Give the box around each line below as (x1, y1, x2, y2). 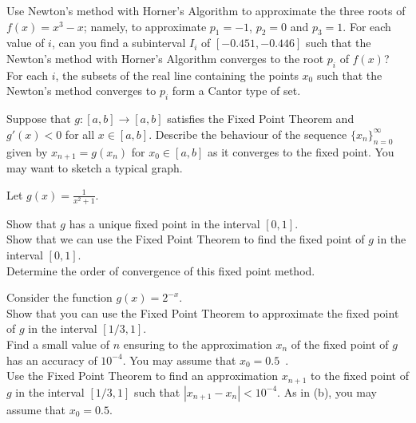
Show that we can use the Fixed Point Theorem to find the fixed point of (6, 231, 365, 247)
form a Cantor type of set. (172, 82, 301, 99)
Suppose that (6, 110, 71, 127)
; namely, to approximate (83, 18, 207, 34)
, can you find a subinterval (51, 34, 186, 51)
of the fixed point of (291, 335, 389, 352)
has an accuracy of (6, 351, 97, 368)
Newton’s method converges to (6, 82, 156, 99)
